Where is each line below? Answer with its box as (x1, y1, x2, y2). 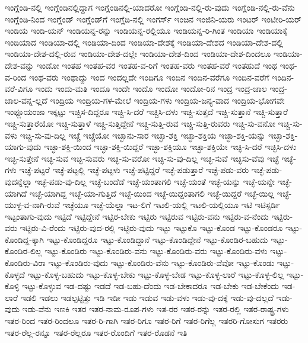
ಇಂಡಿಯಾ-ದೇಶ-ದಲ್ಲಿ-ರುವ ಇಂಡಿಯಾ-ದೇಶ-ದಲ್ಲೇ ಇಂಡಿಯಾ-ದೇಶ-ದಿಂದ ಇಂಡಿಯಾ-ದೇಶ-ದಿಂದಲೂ (5, 47, 271, 60)
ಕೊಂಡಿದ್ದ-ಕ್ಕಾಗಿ (5, 233, 45, 245)
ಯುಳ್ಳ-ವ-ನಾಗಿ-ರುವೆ (5, 198, 60, 211)
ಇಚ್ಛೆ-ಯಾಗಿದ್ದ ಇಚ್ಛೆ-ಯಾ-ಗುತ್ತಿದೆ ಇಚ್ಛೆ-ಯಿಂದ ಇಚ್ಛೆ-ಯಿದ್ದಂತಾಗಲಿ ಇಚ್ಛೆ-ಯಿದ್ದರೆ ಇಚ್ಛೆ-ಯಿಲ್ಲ (29, 187, 275, 199)
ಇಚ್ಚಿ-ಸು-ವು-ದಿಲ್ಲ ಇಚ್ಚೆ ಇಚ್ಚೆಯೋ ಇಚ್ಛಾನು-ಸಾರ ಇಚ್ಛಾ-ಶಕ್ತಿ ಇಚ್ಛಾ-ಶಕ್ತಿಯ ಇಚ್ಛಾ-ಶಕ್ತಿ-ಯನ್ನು (20, 129, 266, 141)
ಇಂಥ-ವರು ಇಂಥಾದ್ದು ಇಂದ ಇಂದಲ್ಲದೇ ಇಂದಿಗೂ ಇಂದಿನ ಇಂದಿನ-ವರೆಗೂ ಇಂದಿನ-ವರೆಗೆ (28, 70, 269, 83)
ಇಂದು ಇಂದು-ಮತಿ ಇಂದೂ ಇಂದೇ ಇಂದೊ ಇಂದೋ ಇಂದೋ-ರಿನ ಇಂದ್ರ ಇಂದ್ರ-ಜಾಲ (35, 82, 267, 95)
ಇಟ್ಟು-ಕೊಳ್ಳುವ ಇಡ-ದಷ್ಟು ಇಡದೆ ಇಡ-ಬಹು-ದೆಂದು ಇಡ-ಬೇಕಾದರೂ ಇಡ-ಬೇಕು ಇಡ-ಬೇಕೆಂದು (21, 280, 280, 292)
